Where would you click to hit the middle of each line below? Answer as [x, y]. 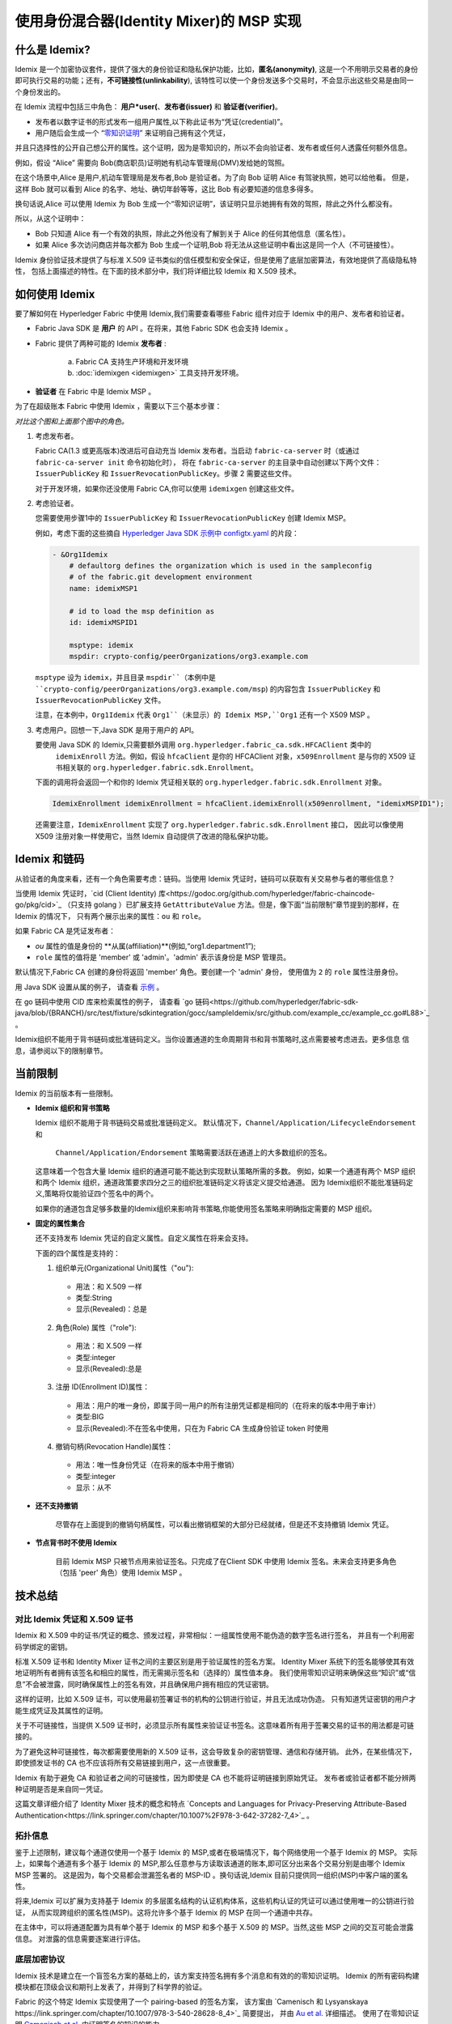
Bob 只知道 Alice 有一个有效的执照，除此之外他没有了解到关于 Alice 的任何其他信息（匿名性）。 [193, 233]
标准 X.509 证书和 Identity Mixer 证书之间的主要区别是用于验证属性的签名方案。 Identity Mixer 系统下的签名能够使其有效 [215, 1661]
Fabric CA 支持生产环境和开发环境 [132, 361]
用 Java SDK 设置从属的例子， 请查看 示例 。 [89, 987]
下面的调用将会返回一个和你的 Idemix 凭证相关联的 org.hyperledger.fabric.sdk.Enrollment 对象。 [211, 782]
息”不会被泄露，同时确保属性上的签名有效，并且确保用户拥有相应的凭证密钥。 [144, 1684]
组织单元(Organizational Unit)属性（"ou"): [125, 1268]
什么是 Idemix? [53, 50]
